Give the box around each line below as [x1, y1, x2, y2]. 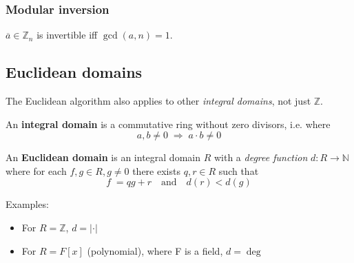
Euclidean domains [6, 61, 143, 83]
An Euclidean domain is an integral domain [6, 150, 200, 165]
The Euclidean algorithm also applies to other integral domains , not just [6, 94, 311, 108]
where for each [6, 163, 67, 178]
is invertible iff [37, 28, 98, 42]
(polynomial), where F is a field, [87, 243, 223, 257]
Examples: [6, 197, 49, 211]
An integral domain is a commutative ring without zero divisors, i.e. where [6, 116, 331, 131]
